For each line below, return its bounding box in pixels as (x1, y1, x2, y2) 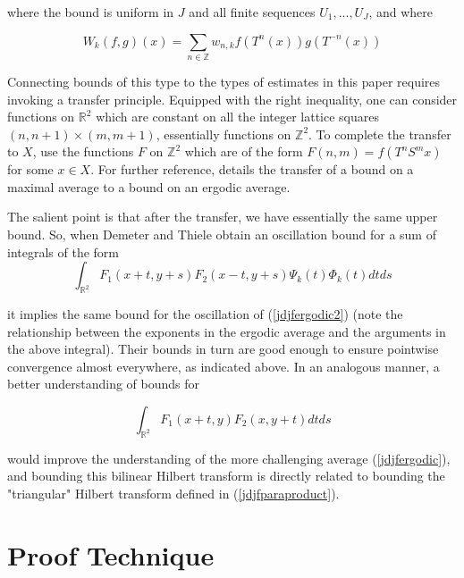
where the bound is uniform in (7, 3, 174, 21)
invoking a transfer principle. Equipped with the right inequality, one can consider (7, 89, 458, 108)
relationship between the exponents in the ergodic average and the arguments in (7, 322, 446, 340)
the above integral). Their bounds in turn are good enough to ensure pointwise (7, 339, 439, 358)
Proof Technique (7, 536, 215, 573)
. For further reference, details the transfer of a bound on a (90, 160, 414, 179)
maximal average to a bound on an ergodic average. (7, 177, 291, 196)
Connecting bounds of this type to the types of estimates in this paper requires (7, 71, 441, 90)
